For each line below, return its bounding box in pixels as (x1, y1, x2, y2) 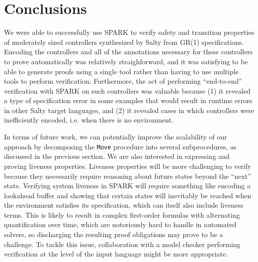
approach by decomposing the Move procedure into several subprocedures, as (4, 141, 237, 151)
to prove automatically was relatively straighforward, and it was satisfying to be (4, 56, 248, 66)
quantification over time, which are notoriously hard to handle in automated (4, 219, 237, 230)
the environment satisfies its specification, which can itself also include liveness (4, 200, 244, 210)
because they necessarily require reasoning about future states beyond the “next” (4, 170, 251, 181)
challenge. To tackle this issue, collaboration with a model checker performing (4, 239, 241, 249)
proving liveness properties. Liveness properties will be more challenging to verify (4, 160, 252, 171)
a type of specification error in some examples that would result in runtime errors (4, 95, 253, 106)
